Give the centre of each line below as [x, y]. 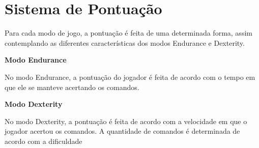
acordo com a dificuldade [44, 141]
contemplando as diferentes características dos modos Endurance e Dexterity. [125, 42]
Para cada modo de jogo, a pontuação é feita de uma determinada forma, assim [128, 33]
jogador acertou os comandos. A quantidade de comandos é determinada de [122, 131]
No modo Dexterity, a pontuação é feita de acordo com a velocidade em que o [126, 121]
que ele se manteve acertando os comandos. [72, 87]
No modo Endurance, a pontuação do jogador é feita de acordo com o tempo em [130, 77]
